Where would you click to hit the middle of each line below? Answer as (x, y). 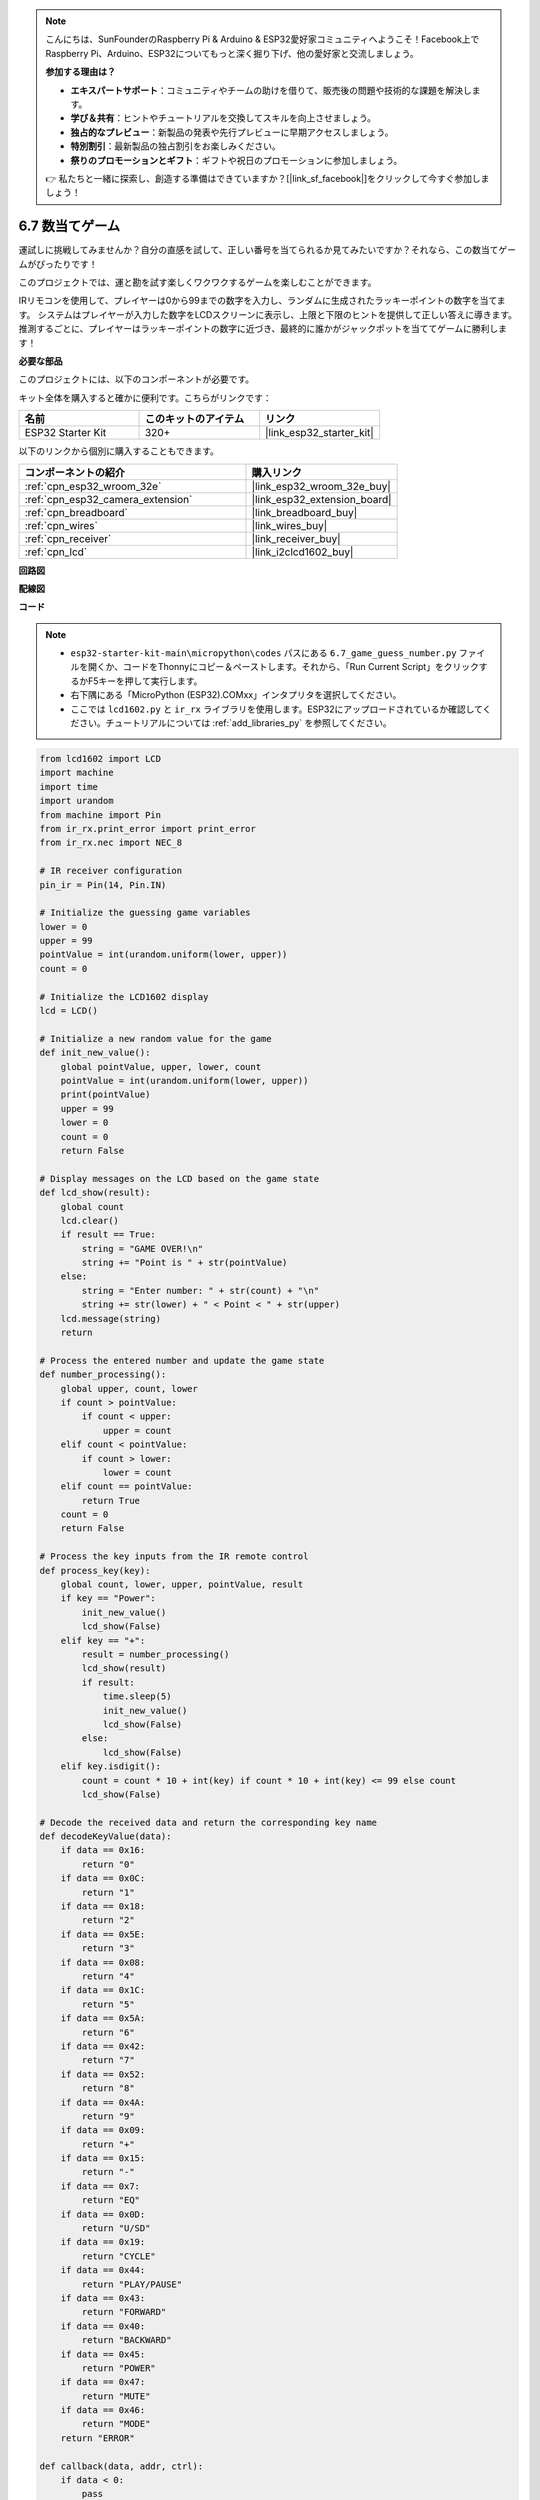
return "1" (108, 1892)
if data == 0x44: (103, 2270)
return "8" (108, 2088)
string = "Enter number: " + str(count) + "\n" (200, 1290)
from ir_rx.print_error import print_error (148, 828)
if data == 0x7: (100, 2186)
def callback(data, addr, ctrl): (121, 2466)
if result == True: (108, 1234)
